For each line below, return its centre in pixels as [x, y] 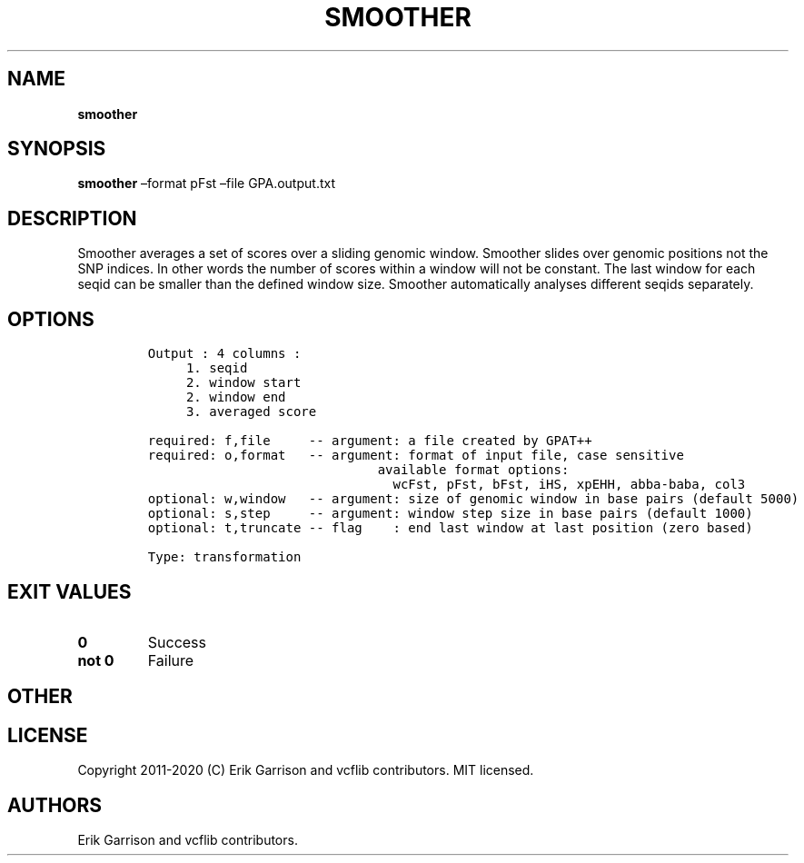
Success [177, 642]
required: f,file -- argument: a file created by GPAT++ [370, 441]
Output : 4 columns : [224, 354]
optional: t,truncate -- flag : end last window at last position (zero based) [450, 528]
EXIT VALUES [69, 591]
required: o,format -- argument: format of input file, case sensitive [416, 456]
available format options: [473, 470]
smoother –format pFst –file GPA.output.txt [206, 184]
